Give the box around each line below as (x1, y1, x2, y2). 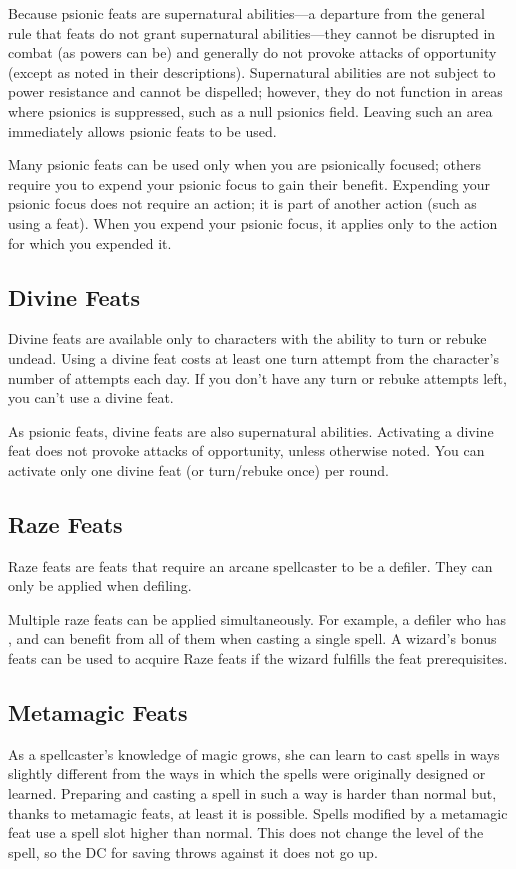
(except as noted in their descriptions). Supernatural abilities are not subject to (8, 61, 496, 82)
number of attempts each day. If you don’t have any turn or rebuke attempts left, (8, 367, 507, 388)
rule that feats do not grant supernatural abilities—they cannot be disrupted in (8, 22, 496, 43)
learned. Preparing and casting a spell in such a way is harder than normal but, (8, 783, 497, 804)
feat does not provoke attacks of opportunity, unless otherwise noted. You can (8, 440, 485, 461)
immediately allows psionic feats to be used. (8, 120, 277, 141)
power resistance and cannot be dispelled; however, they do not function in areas (8, 81, 503, 102)
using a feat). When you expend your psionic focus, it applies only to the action (8, 212, 498, 233)
